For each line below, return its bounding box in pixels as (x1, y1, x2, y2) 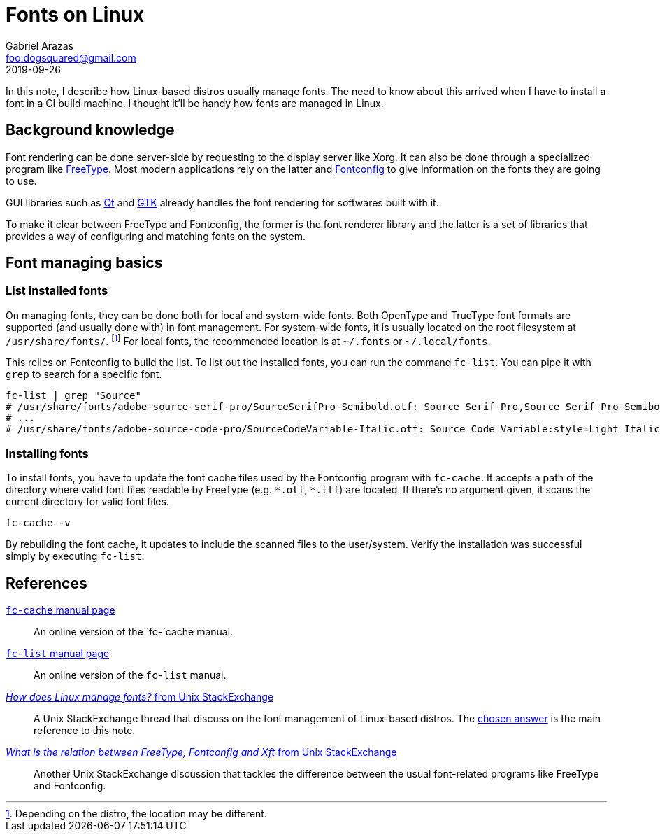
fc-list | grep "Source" (6, 390, 141, 402)
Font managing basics (6, 254, 163, 272)
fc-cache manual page (6, 604, 115, 617)
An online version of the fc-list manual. (34, 669, 227, 682)
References (6, 574, 87, 592)
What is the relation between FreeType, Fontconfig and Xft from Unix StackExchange (6, 746, 397, 759)
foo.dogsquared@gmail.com (6, 51, 136, 64)
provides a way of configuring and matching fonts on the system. (6, 230, 306, 242)
